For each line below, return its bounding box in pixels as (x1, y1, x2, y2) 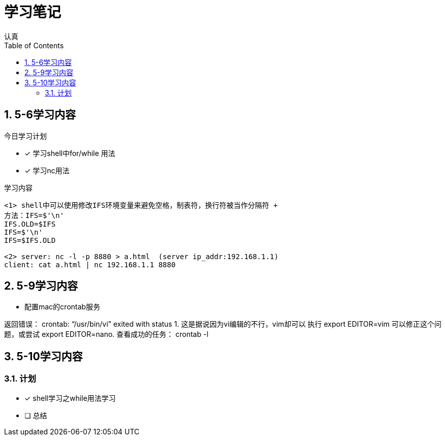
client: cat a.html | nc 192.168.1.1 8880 (4, 260, 176, 269)
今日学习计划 (4, 131, 47, 140)
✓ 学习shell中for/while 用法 (24, 148, 115, 158)
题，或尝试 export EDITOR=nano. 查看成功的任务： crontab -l (4, 330, 209, 339)
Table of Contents (4, 41, 64, 50)
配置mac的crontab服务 (24, 302, 100, 311)
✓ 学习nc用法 (24, 166, 70, 175)
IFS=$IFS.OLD (4, 236, 56, 244)
